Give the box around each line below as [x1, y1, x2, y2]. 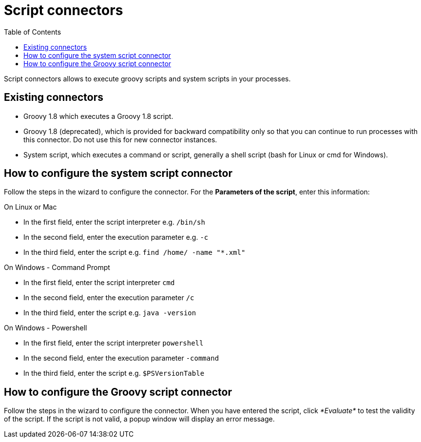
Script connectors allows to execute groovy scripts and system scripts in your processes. [4, 74, 291, 83]
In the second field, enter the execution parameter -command [23, 354, 219, 363]
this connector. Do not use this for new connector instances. [23, 135, 217, 144]
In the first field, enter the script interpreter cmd [23, 278, 175, 287]
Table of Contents [4, 27, 61, 36]
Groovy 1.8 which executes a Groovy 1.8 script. [23, 112, 173, 120]
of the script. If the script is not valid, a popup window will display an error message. [4, 415, 275, 423]
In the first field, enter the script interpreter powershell [23, 339, 204, 347]
